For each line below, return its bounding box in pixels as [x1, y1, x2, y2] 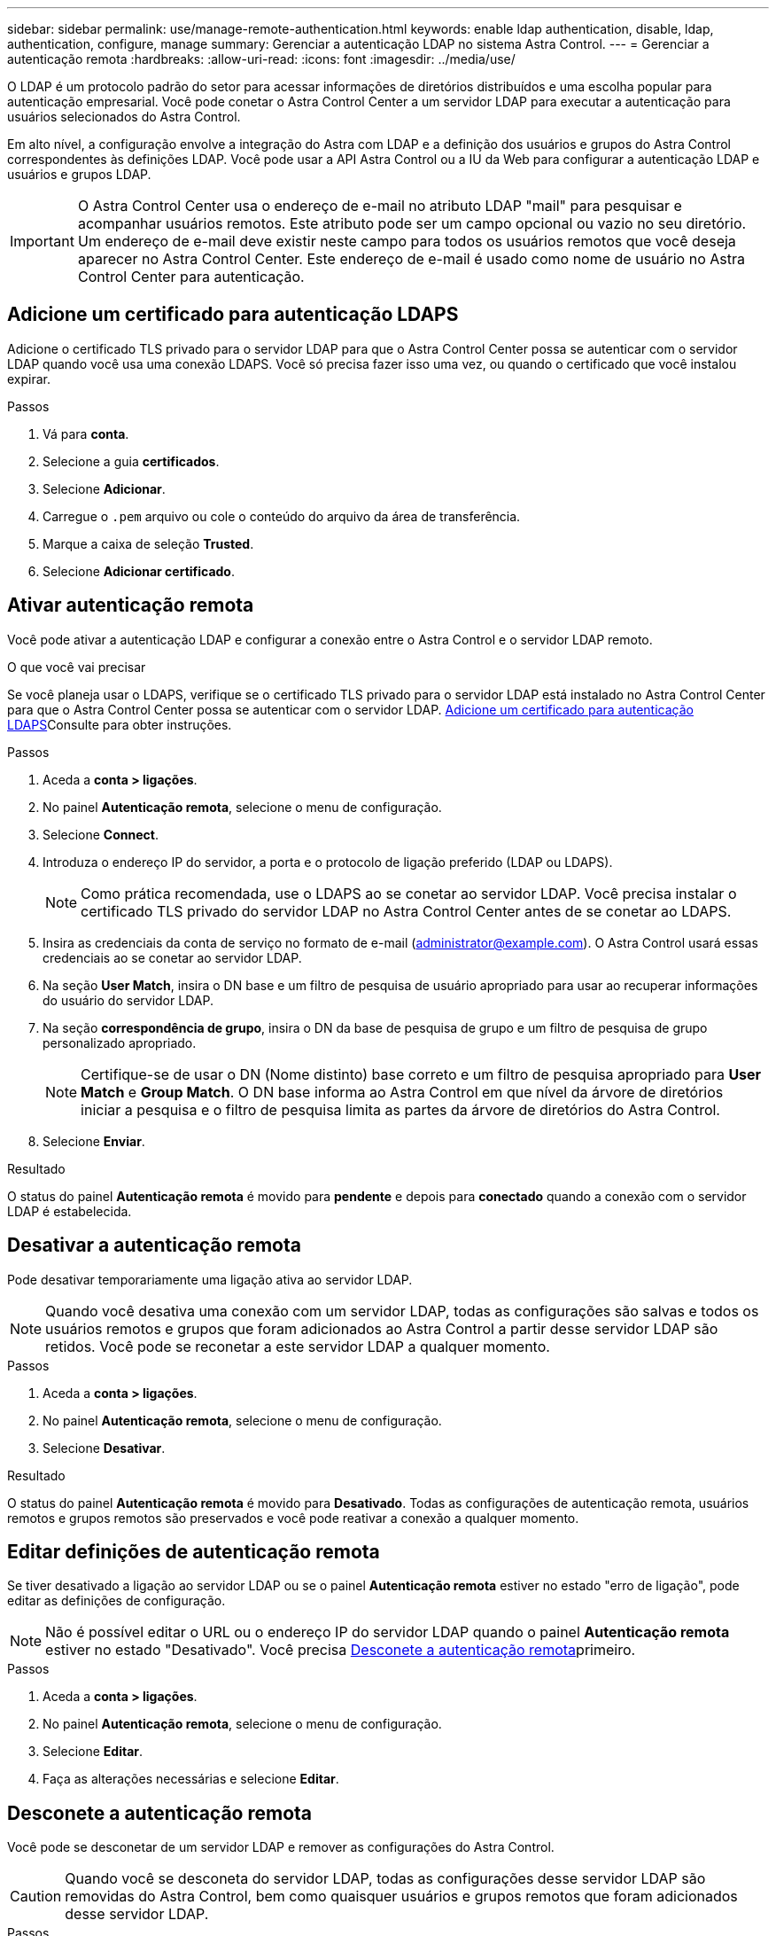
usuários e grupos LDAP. [7, 167, 151, 182]
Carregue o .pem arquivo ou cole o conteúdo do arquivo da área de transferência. [43, 508, 521, 524]
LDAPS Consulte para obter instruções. [7, 716, 232, 732]
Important [10, 232, 74, 250]
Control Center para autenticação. [77, 268, 305, 285]
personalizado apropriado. [43, 1034, 197, 1050]
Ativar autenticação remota [7, 594, 254, 617]
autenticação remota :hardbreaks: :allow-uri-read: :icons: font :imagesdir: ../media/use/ [7, 51, 516, 66]
